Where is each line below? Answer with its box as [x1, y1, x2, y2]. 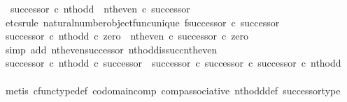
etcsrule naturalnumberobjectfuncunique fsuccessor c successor [5, 15, 280, 29]
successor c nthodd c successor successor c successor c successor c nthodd [5, 56, 341, 70]
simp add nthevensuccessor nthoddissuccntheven [5, 42, 218, 56]
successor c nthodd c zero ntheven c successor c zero [5, 28, 249, 43]
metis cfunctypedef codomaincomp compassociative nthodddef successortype [5, 83, 341, 97]
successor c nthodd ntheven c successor [10, 1, 190, 15]
